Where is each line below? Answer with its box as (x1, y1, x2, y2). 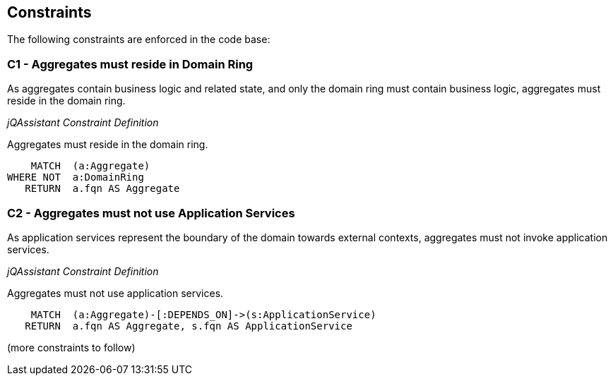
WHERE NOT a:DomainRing (7, 171, 144, 183)
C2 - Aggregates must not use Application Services (7, 205, 295, 220)
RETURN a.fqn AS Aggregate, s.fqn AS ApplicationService (25, 320, 352, 332)
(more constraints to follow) (7, 341, 136, 353)
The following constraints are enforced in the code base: (7, 33, 270, 46)
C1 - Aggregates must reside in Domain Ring (7, 56, 254, 71)
